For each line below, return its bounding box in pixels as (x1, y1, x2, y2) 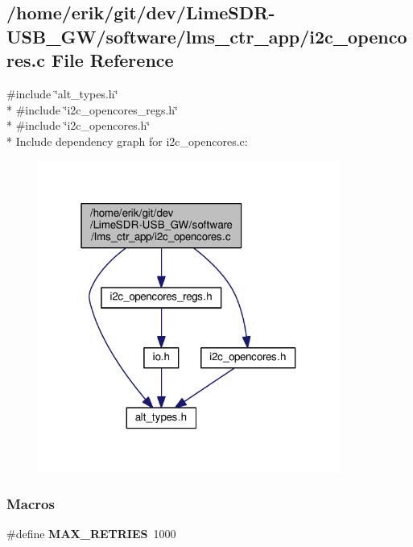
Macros (6, 493, 55, 513)
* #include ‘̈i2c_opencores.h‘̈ (6, 117, 151, 134)
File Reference (52, 48, 174, 73)
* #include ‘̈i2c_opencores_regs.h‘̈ (6, 101, 178, 118)
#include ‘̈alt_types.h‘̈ (6, 85, 118, 102)
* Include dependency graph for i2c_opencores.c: (6, 132, 248, 149)
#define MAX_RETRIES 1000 (6, 524, 176, 541)
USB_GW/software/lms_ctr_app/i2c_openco (6, 23, 407, 48)
